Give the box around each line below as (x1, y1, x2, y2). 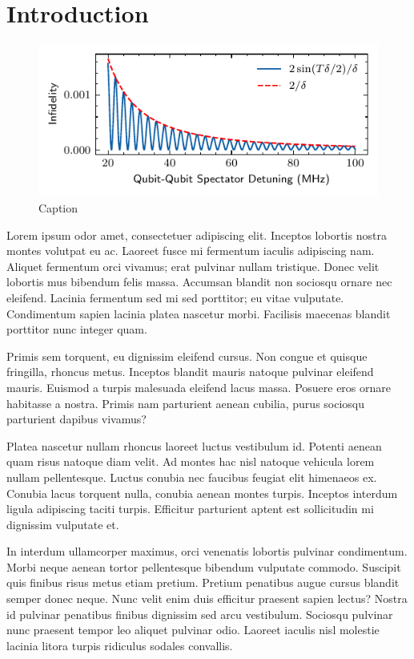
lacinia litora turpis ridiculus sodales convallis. (6, 637, 233, 653)
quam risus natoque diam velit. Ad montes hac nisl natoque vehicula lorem (6, 453, 375, 470)
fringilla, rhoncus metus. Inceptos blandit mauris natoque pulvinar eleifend (6, 363, 374, 380)
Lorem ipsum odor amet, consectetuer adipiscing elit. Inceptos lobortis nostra (6, 226, 387, 243)
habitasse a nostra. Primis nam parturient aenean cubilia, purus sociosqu (6, 394, 365, 411)
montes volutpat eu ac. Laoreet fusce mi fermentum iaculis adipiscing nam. (6, 242, 375, 259)
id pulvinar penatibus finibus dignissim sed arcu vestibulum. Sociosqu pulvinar (6, 605, 393, 622)
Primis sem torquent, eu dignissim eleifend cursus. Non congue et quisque (6, 347, 368, 364)
